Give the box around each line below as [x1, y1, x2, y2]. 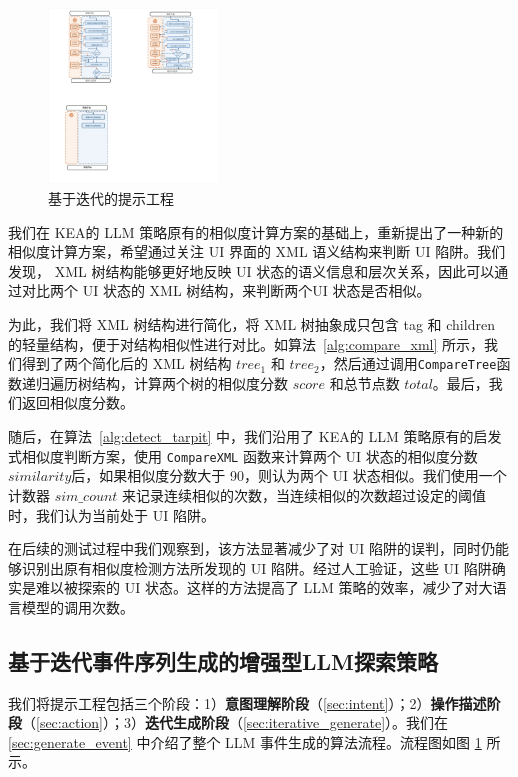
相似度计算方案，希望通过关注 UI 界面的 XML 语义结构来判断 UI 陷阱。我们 [8, 241, 506, 262]
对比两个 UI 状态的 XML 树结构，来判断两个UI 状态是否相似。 [21, 280, 431, 301]
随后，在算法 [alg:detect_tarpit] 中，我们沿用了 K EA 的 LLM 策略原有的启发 [8, 426, 502, 447]
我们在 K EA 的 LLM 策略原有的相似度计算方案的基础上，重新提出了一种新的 [8, 221, 504, 242]
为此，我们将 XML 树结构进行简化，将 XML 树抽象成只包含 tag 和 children [8, 314, 495, 335]
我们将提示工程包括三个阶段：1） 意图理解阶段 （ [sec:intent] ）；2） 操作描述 [8, 692, 487, 713]
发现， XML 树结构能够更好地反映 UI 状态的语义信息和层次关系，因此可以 [8, 260, 495, 281]
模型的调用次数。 [21, 596, 134, 617]
